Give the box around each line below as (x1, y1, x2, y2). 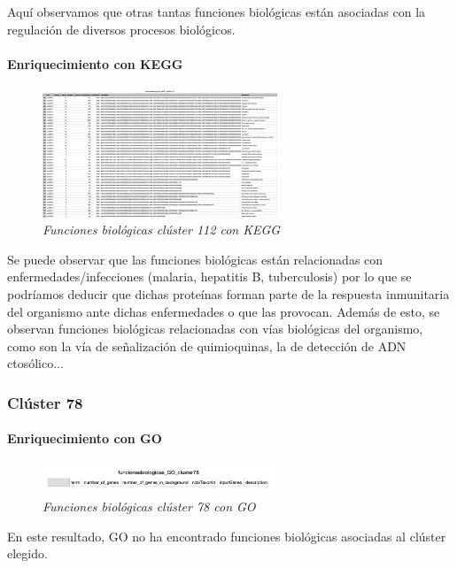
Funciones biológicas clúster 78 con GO (43, 497, 256, 516)
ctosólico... (7, 354, 64, 372)
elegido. (7, 544, 48, 563)
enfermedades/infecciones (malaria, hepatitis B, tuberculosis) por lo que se (7, 267, 412, 286)
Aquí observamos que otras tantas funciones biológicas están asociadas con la (7, 3, 426, 20)
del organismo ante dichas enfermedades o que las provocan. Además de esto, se (7, 302, 440, 320)
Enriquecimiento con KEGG (7, 54, 183, 73)
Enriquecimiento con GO (7, 429, 162, 448)
